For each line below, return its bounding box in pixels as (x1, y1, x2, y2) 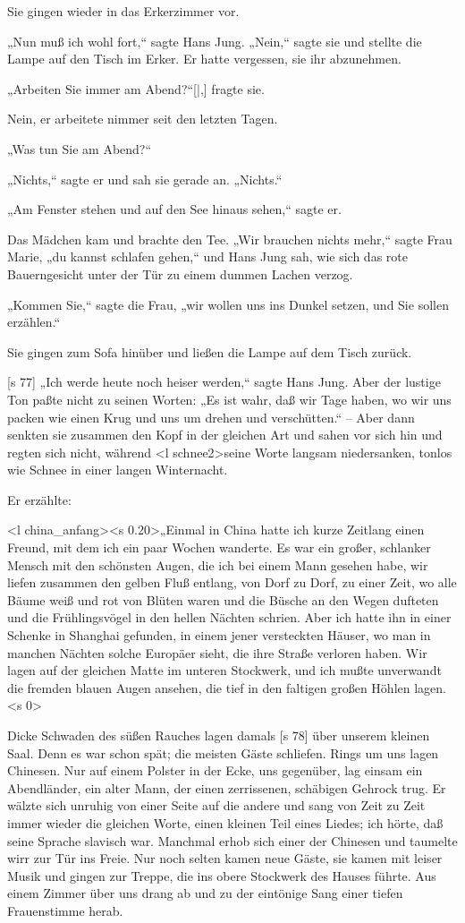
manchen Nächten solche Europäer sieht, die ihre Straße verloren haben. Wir (7, 643, 427, 662)
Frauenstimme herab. (7, 901, 123, 919)
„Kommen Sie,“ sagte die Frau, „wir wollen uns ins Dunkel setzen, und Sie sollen (7, 295, 449, 313)
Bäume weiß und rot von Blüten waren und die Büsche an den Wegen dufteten (7, 590, 439, 609)
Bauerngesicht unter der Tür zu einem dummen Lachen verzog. (7, 264, 353, 283)
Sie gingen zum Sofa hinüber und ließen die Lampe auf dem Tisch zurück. (7, 342, 412, 361)
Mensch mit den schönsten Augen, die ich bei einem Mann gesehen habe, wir (7, 555, 428, 574)
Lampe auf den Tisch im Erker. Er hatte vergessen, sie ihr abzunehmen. (7, 49, 402, 68)
